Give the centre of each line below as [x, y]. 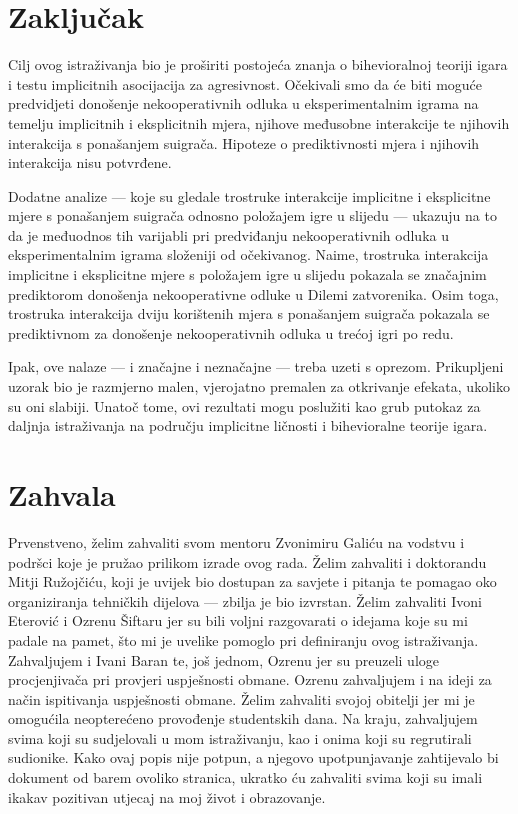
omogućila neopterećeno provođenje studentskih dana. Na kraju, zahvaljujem [243, 718]
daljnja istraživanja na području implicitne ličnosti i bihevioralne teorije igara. [248, 425]
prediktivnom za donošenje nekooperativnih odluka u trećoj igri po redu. [231, 332]
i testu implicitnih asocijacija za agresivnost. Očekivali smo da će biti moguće [245, 83]
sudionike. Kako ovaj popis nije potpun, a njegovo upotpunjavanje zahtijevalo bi [253, 757]
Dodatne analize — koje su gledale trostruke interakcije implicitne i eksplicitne [249, 195]
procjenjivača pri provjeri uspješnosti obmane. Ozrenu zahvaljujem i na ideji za [250, 679]
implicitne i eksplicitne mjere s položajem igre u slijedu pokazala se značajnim [247, 274]
